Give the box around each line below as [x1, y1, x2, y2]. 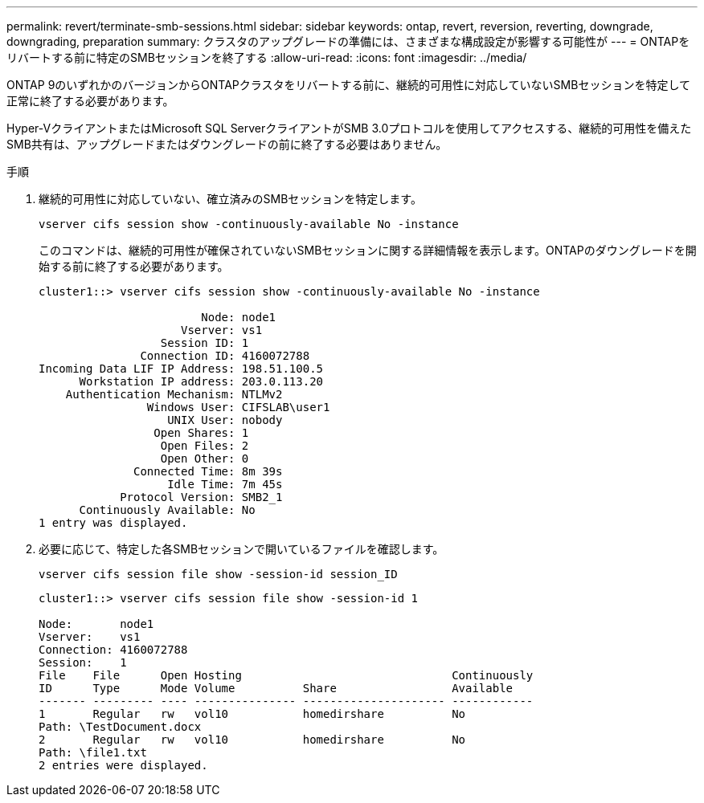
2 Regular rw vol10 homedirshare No [39, 733, 466, 746]
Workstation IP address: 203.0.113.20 [79, 375, 324, 388]
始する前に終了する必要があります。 [39, 259, 229, 273]
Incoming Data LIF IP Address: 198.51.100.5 [39, 362, 324, 375]
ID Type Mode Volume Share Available [39, 682, 514, 695]
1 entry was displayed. [39, 516, 188, 529]
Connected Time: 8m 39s [133, 465, 283, 478]
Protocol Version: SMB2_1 [120, 491, 283, 503]
